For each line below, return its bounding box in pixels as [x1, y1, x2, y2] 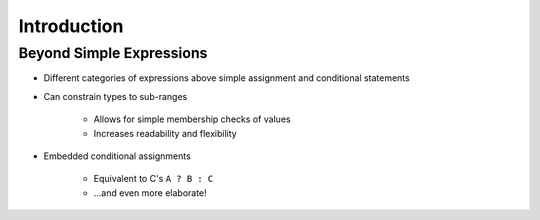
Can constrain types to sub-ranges [43, 90, 188, 102]
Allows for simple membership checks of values [93, 113, 291, 125]
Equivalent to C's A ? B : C [93, 173, 214, 185]
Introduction [18, 15, 124, 37]
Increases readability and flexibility [93, 127, 237, 139]
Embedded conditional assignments [43, 150, 192, 162]
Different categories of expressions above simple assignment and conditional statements [43, 72, 410, 84]
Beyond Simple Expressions [18, 44, 208, 62]
